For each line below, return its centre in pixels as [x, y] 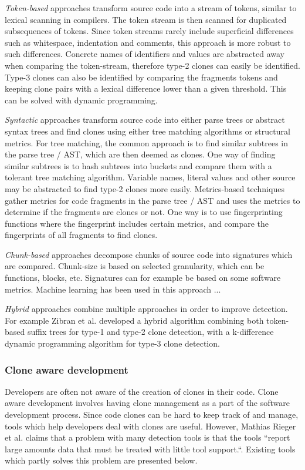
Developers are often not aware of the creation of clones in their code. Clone [142, 391]
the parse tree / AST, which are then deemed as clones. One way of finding [140, 154]
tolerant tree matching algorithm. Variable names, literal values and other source [150, 177]
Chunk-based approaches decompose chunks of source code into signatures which [149, 254]
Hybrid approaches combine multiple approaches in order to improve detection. [146, 309]
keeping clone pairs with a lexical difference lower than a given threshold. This [146, 88]
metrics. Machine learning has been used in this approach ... [113, 289]
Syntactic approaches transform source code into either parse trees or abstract [145, 120]
